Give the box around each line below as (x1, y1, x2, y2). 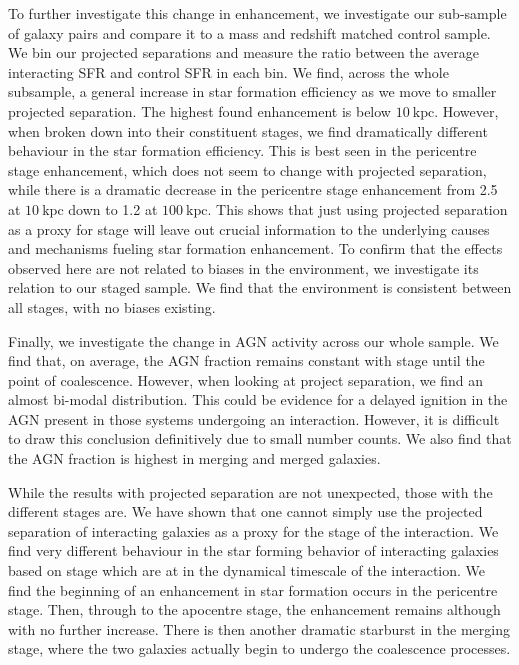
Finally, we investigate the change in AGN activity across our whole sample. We (8, 330, 499, 351)
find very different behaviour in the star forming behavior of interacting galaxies (8, 540, 499, 561)
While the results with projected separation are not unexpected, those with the (8, 481, 493, 502)
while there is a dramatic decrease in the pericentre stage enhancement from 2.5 (8, 179, 498, 200)
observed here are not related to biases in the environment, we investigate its (8, 257, 479, 278)
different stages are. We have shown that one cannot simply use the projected (8, 501, 483, 522)
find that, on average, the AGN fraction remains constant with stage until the (8, 350, 485, 371)
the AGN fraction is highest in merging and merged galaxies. (8, 448, 381, 469)
